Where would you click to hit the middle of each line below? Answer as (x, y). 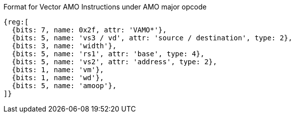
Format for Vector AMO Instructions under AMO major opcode (105, 7)
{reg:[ (16, 22)
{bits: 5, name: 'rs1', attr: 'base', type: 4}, (108, 54)
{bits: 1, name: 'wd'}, (58, 78)
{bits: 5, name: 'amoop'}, (64, 86)
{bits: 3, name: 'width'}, (64, 46)
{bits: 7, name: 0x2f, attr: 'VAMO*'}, (89, 30)
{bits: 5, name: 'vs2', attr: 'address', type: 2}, (114, 62)
